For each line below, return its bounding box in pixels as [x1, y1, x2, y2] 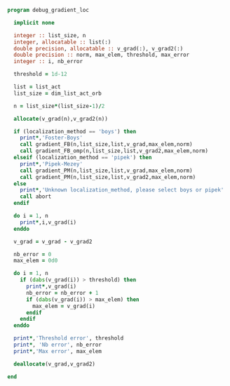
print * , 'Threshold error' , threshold [13, 335, 124, 342]
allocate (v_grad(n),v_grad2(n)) [13, 115, 109, 122]
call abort [20, 193, 52, 200]
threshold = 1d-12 [13, 71, 68, 78]
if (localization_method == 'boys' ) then [13, 128, 137, 135]
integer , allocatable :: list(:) [13, 39, 111, 46]
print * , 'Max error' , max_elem [13, 347, 102, 354]
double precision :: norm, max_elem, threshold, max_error [13, 51, 190, 59]
